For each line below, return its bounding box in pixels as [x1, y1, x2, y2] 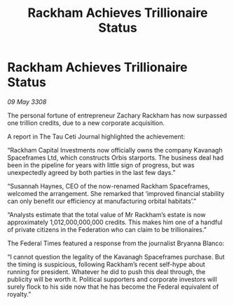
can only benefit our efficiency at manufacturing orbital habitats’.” [7, 197, 197, 205]
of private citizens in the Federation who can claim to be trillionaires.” [7, 225, 207, 233]
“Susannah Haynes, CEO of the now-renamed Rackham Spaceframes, [7, 181, 210, 190]
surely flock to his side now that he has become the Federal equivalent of [7, 283, 219, 291]
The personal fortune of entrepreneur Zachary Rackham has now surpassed [7, 111, 228, 119]
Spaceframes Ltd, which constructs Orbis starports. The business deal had [7, 153, 224, 162]
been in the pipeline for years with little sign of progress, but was [7, 160, 195, 169]
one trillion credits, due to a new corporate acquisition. [7, 118, 165, 127]
